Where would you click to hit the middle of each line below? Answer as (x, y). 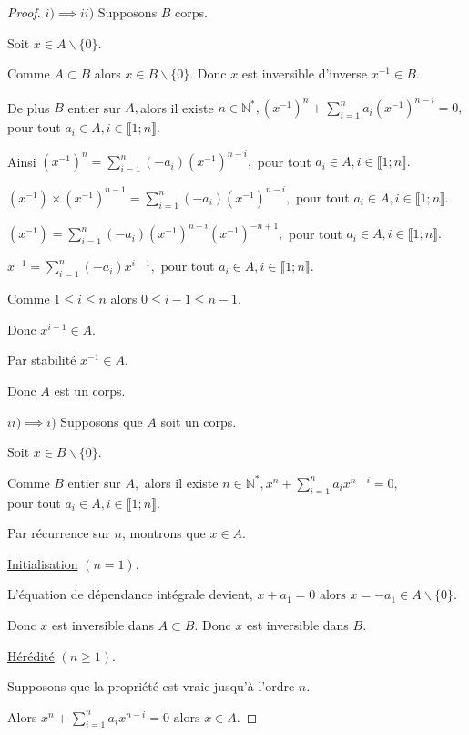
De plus (29, 107)
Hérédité (31, 655)
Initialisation (43, 563)
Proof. (24, 12)
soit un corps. (199, 421)
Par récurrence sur (59, 533)
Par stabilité (42, 360)
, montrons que (163, 533)
